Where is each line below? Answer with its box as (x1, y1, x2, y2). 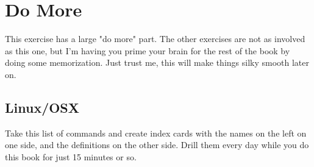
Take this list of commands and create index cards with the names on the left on (5, 126, 307, 139)
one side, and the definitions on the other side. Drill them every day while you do (5, 138, 309, 151)
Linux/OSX (5, 98, 80, 116)
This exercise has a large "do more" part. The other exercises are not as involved (5, 32, 305, 45)
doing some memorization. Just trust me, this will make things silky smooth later (5, 56, 309, 69)
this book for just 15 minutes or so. (5, 150, 137, 163)
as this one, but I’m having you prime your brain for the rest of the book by (5, 44, 290, 57)
